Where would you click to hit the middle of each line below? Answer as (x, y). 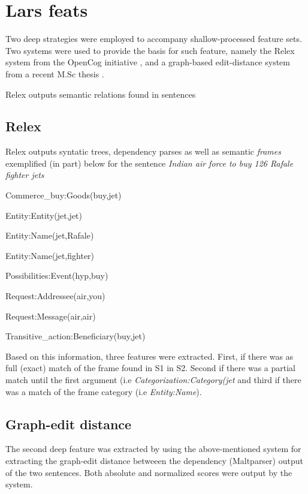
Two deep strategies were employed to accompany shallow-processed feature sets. (154, 39)
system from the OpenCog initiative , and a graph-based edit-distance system (148, 62)
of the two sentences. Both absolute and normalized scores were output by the (149, 472)
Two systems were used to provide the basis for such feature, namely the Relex (150, 50)
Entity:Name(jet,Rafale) (50, 235)
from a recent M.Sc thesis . (55, 73)
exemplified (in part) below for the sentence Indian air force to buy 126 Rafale (150, 163)
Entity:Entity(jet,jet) (44, 215)
